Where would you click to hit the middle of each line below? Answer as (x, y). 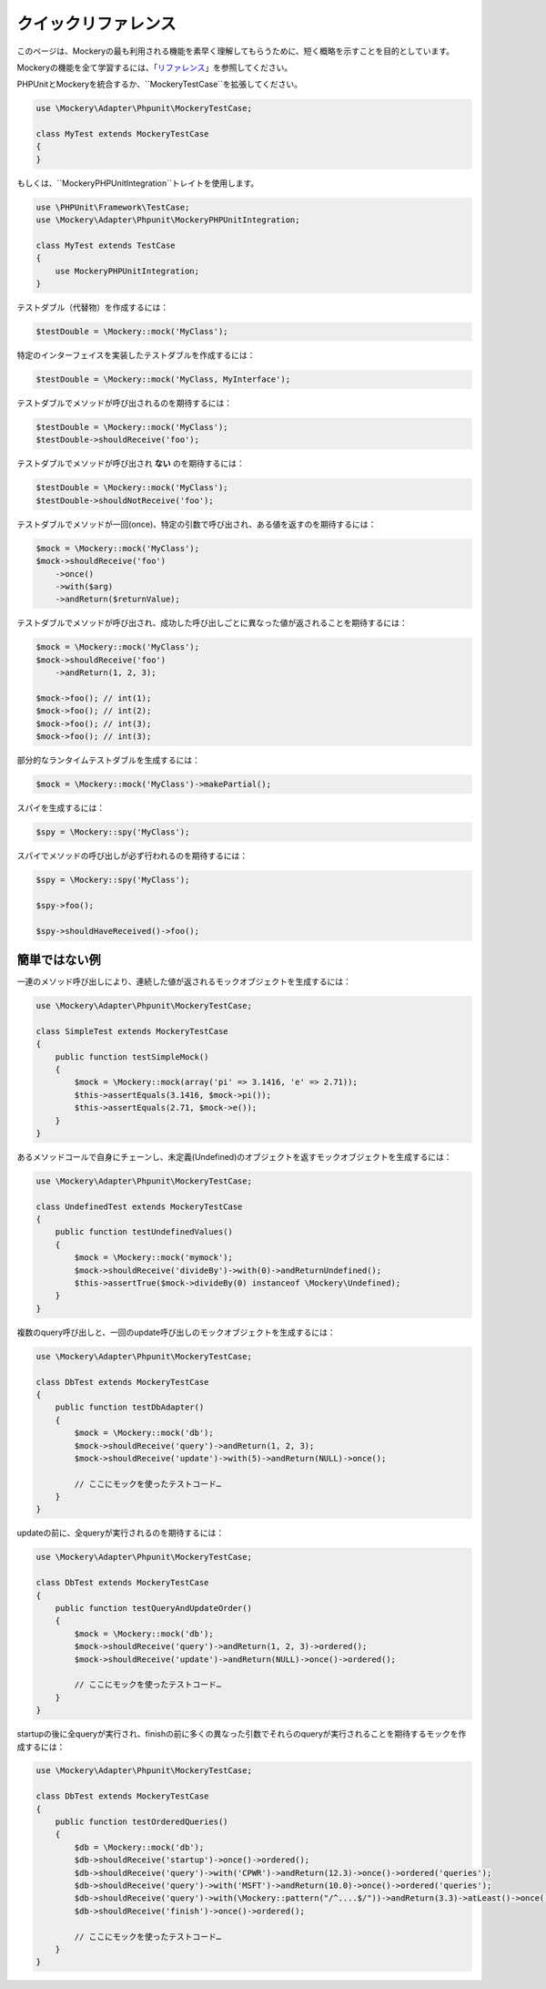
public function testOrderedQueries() (142, 1822)
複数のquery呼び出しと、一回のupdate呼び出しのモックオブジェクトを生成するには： (176, 1332)
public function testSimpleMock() (132, 1056)
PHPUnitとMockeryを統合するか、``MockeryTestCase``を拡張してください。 (159, 84)
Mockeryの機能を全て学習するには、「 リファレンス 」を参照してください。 (155, 67)
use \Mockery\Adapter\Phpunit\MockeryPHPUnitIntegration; (168, 220)
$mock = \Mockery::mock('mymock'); (154, 1258)
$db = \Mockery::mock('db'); (139, 1847)
